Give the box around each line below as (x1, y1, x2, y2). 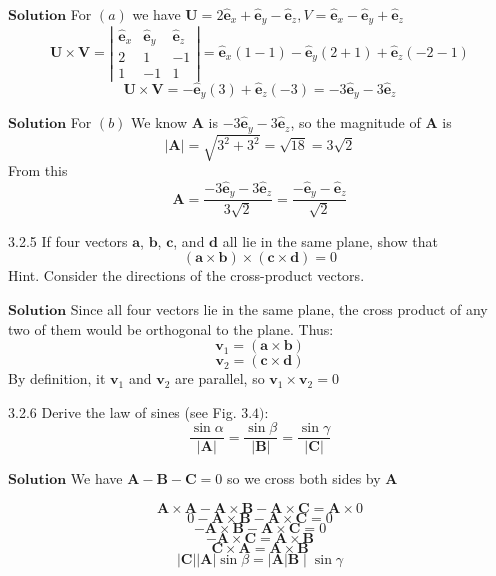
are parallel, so (175, 368, 265, 389)
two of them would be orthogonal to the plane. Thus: (8, 318, 334, 339)
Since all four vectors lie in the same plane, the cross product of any (70, 298, 488, 319)
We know (131, 112, 188, 133)
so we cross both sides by (227, 468, 381, 489)
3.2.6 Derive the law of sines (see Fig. (8, 401, 237, 422)
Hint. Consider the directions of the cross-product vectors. (8, 265, 365, 286)
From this (8, 160, 68, 181)
